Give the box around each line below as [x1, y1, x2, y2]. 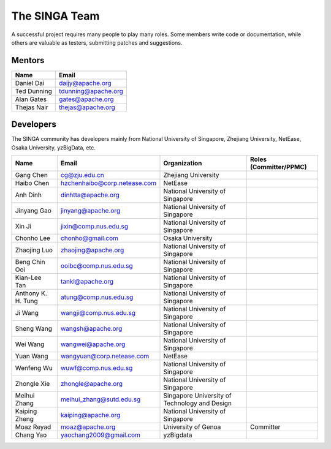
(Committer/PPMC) [250, 163, 307, 172]
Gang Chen [15, 171, 48, 179]
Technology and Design [163, 399, 232, 407]
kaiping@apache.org [60, 411, 121, 420]
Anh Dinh [15, 191, 42, 199]
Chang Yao [15, 431, 47, 439]
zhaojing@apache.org [60, 246, 124, 254]
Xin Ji [15, 222, 32, 231]
